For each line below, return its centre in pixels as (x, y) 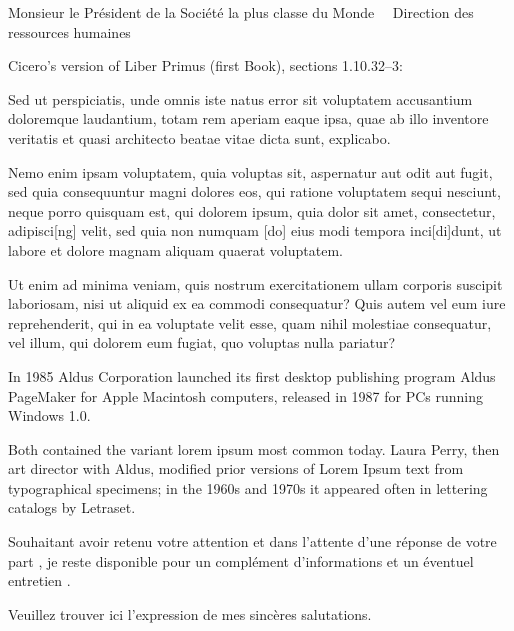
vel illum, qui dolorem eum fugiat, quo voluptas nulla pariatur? (202, 342)
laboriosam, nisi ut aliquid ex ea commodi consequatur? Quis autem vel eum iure (257, 303)
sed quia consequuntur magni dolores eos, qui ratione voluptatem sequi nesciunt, (254, 191)
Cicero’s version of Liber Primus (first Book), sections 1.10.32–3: (205, 65)
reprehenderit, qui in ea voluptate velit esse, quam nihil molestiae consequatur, (250, 322)
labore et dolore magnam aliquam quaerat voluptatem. (175, 249)
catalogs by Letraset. (72, 507)
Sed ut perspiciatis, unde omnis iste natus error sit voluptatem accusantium (240, 98)
